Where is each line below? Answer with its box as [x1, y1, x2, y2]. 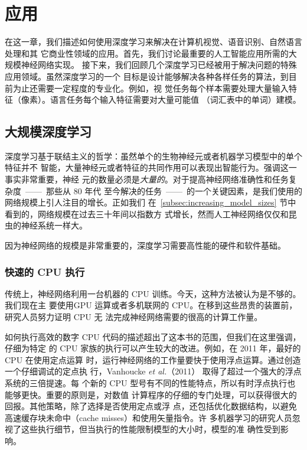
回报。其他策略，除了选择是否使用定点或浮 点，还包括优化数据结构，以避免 [5, 400, 297, 412]
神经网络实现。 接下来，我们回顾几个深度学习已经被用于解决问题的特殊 [21, 58, 297, 71]
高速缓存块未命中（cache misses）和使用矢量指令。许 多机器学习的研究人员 [5, 411, 292, 423]
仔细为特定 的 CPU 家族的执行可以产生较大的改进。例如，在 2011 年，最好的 [5, 342, 301, 354]
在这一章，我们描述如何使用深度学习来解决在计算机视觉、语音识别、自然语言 [5, 35, 302, 48]
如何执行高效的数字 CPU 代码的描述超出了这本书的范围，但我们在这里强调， [5, 330, 301, 343]
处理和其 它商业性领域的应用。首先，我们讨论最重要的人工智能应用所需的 [5, 47, 289, 59]
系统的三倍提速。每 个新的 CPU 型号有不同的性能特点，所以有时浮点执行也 [5, 377, 296, 389]
